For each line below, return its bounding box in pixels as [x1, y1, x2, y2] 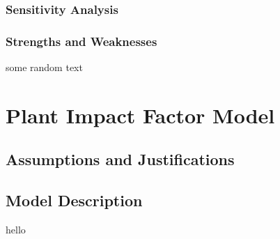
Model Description [6, 190, 143, 211]
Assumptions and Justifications [6, 148, 235, 170]
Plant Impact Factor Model [6, 100, 275, 129]
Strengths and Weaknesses [6, 32, 157, 49]
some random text [6, 60, 83, 75]
